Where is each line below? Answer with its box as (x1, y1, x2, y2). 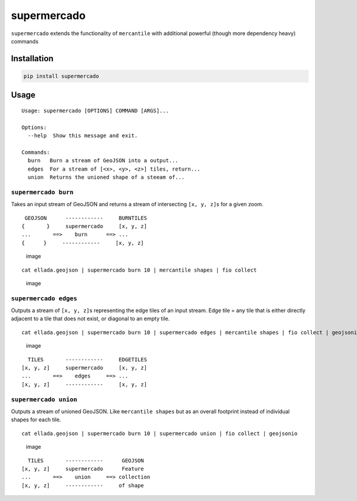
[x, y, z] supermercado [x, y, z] (21, 364, 148, 371)
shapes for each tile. (11, 416, 61, 423)
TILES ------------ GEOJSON (27, 457, 144, 464)
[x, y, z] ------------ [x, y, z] (21, 381, 148, 387)
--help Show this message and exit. (27, 133, 138, 139)
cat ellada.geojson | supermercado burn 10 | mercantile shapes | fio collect (21, 266, 257, 273)
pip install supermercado (23, 73, 99, 80)
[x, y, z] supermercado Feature (21, 465, 144, 472)
